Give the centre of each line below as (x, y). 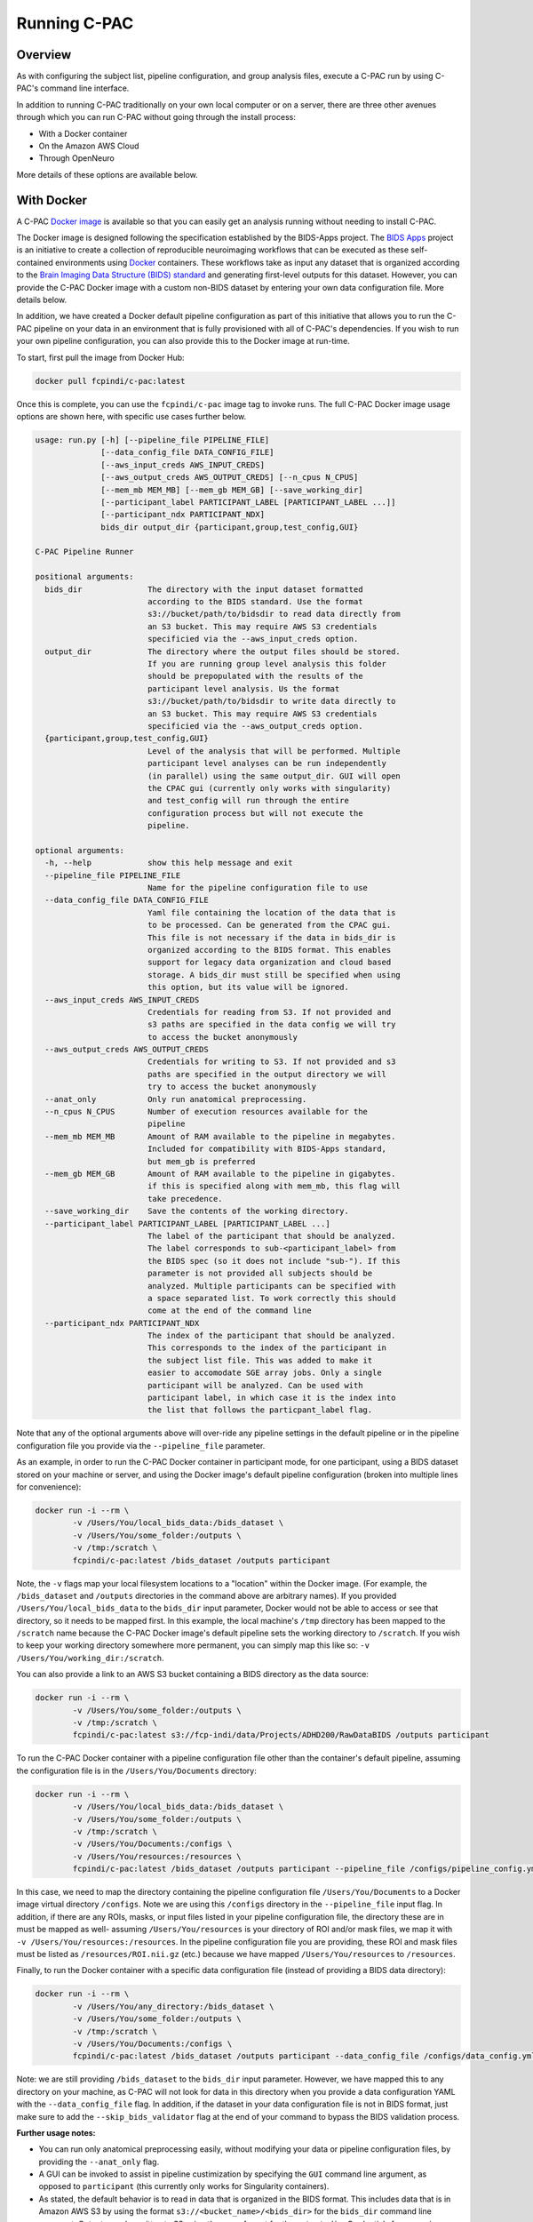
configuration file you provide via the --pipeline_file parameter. (141, 1445)
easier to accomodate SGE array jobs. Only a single (264, 1373)
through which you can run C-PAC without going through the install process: (156, 117)
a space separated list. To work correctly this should (271, 1298)
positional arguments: (84, 577)
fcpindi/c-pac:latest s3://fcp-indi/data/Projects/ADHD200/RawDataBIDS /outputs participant (281, 1735)
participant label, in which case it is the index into (271, 1398)
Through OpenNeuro (76, 158)
